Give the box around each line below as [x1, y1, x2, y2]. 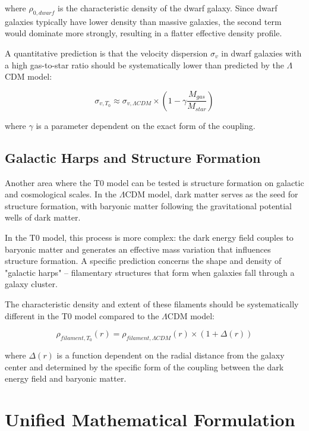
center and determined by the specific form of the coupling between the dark [5, 360, 284, 373]
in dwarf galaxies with [221, 46, 302, 59]
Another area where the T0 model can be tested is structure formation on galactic [5, 176, 304, 188]
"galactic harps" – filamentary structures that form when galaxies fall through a [5, 266, 295, 278]
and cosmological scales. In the [5, 188, 117, 200]
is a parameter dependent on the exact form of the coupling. [36, 119, 256, 131]
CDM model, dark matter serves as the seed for [125, 188, 298, 200]
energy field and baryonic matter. [5, 372, 127, 385]
